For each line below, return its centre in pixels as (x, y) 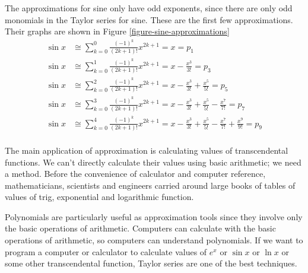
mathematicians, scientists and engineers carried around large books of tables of (150, 185)
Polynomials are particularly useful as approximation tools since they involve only (154, 216)
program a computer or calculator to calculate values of (106, 251)
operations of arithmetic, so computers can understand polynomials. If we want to (154, 240)
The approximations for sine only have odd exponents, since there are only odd (149, 8)
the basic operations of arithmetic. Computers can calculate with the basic (140, 228)
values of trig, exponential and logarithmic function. (99, 197)
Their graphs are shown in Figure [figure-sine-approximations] (117, 31)
